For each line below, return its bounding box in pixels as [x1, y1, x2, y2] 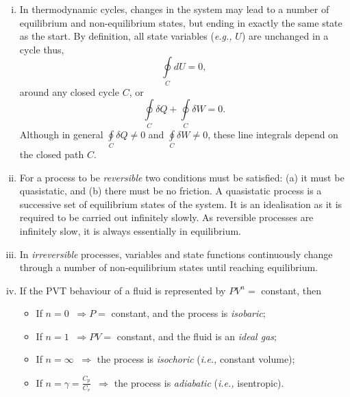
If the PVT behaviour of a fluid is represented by [19, 283, 226, 297]
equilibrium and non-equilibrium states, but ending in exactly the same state [19, 15, 342, 29]
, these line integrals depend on [208, 127, 338, 141]
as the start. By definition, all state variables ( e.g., [19, 29, 232, 43]
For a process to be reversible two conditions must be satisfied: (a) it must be [19, 170, 345, 184]
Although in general [19, 127, 103, 141]
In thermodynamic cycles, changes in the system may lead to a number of [19, 2, 329, 16]
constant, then [261, 283, 321, 297]
